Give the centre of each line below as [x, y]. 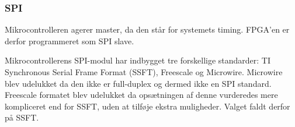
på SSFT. [22, 117]
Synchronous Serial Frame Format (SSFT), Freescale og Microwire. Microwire [144, 72]
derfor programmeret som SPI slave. [70, 40]
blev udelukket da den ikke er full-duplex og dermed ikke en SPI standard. [138, 83]
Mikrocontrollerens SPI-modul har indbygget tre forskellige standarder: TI [138, 60]
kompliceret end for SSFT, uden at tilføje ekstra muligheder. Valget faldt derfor [147, 106]
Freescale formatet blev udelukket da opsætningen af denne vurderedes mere [141, 95]
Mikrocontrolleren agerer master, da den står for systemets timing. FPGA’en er [147, 29]
